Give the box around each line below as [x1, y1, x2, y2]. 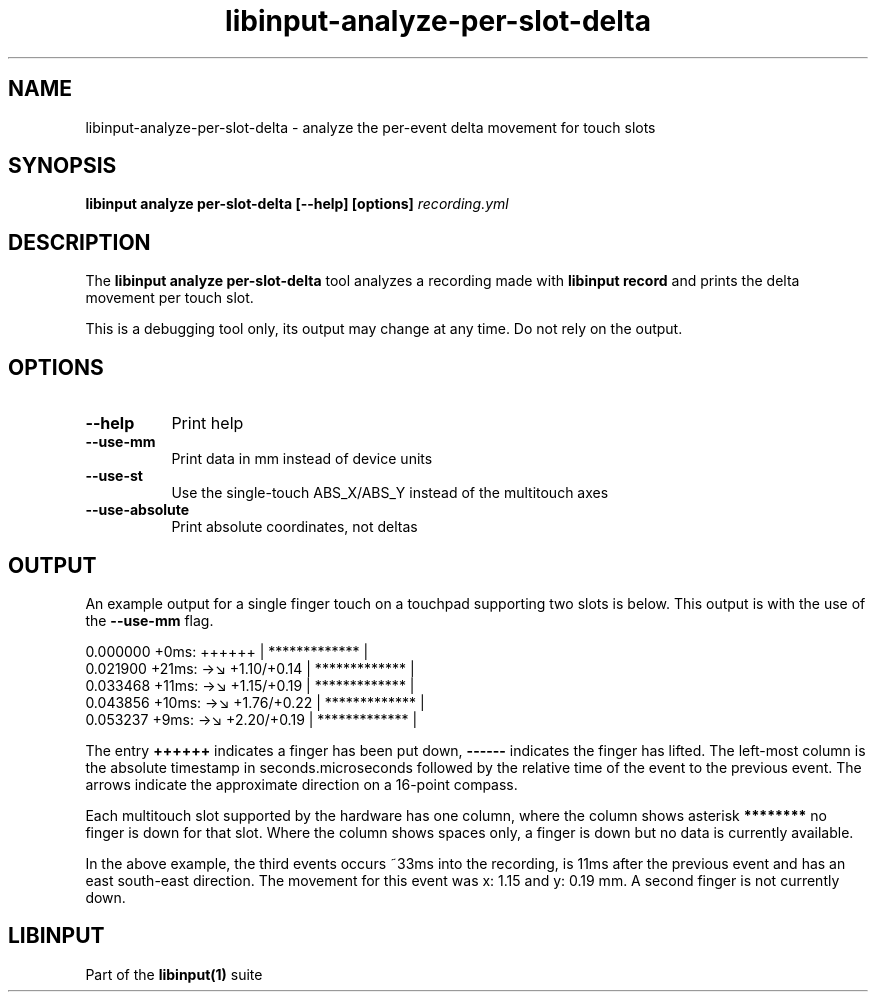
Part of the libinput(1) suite [85, 965, 263, 983]
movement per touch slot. [85, 289, 254, 307]
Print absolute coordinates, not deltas [171, 518, 418, 536]
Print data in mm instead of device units [171, 450, 433, 468]
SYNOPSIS [8, 153, 117, 179]
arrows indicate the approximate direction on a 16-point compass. [85, 775, 518, 793]
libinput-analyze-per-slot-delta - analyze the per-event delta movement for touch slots [85, 118, 656, 136]
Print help [171, 413, 244, 434]
